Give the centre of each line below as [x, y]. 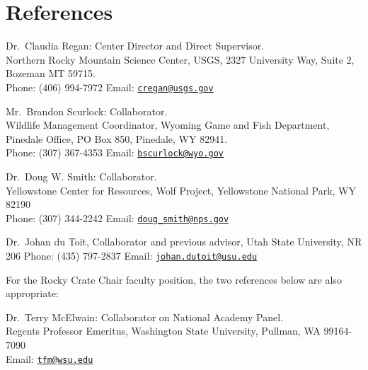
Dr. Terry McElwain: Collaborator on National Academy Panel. [145, 317]
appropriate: [32, 293]
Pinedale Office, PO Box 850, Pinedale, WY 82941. [117, 138]
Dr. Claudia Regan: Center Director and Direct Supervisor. [135, 46]
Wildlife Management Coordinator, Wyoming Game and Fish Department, [168, 125]
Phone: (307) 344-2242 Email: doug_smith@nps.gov [117, 218]
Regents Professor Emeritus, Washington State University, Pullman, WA [163, 331]
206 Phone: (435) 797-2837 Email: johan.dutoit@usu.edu [132, 256]
